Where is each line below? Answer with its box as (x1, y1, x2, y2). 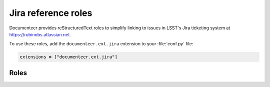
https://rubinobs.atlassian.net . (9, 31, 71, 37)
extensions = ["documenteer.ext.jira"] (19, 54, 117, 60)
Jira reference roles (9, 7, 92, 18)
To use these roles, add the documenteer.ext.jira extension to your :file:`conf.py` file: (9, 41, 193, 47)
